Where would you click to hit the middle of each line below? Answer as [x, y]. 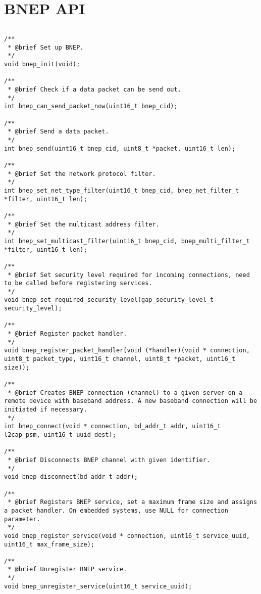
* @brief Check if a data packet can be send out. [94, 90]
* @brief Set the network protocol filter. [82, 174]
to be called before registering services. [78, 283]
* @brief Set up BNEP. [46, 47]
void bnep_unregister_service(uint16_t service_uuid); [98, 586]
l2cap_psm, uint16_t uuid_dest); [60, 435]
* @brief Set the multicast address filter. [84, 224]
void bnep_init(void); [42, 64]
